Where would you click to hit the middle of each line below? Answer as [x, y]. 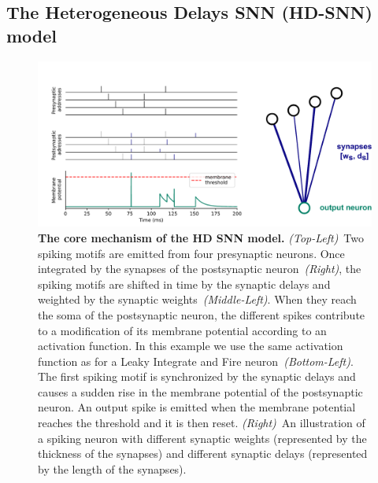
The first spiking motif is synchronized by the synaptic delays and [197, 376]
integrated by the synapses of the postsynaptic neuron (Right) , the [200, 269]
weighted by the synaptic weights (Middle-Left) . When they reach [197, 299]
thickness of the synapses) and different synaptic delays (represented [203, 454]
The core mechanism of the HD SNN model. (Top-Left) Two [201, 237]
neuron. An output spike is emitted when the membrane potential [197, 407]
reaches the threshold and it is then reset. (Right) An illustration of [202, 423]
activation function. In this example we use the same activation [191, 346]
